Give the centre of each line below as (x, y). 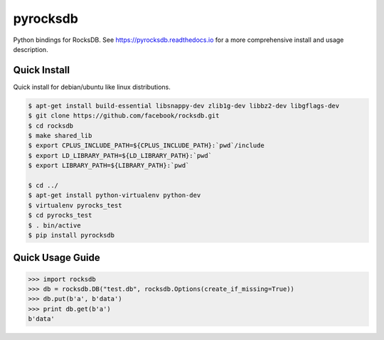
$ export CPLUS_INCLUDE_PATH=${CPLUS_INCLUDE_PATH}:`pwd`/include (146, 145)
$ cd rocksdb (51, 126)
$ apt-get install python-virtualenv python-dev (114, 195)
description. (31, 49)
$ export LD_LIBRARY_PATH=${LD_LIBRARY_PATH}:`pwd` (120, 155)
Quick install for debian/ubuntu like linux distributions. (92, 87)
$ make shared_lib (60, 136)
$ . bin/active (54, 225)
